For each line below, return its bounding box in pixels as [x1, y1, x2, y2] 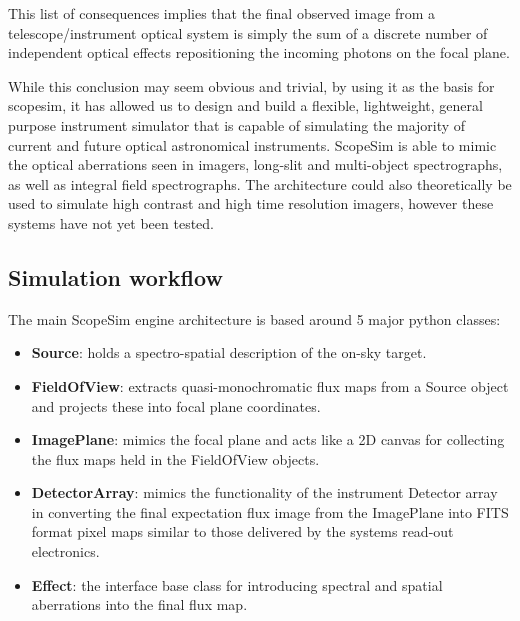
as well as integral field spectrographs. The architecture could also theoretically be [8, 173, 512, 194]
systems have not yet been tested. [8, 212, 214, 233]
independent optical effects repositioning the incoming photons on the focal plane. [8, 42, 510, 63]
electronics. [31, 541, 100, 562]
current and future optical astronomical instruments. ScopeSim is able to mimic [8, 134, 497, 155]
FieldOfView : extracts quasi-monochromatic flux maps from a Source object [31, 375, 509, 396]
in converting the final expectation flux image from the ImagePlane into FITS [31, 501, 509, 522]
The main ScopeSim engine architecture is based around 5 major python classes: [8, 308, 501, 329]
